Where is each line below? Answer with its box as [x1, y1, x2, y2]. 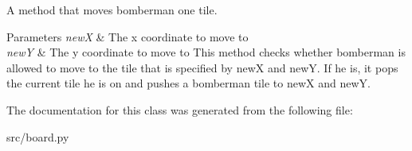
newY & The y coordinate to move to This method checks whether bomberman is [6, 44, 406, 60]
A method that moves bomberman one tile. [6, 2, 218, 17]
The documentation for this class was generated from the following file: [6, 101, 353, 118]
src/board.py [6, 128, 69, 145]
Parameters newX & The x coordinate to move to [6, 28, 249, 45]
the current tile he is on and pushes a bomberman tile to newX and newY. [6, 75, 371, 91]
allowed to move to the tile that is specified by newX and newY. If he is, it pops [6, 59, 398, 75]
